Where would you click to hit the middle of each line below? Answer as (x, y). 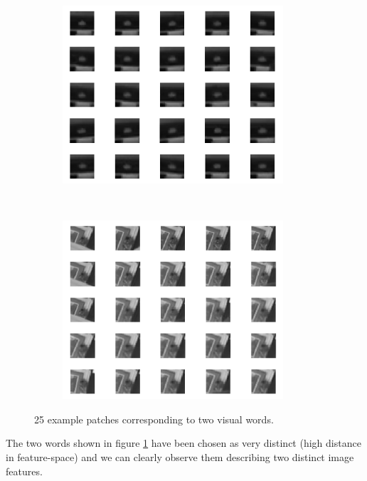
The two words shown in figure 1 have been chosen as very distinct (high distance (183, 443)
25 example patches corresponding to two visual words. (154, 419)
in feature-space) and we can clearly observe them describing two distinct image (180, 457)
